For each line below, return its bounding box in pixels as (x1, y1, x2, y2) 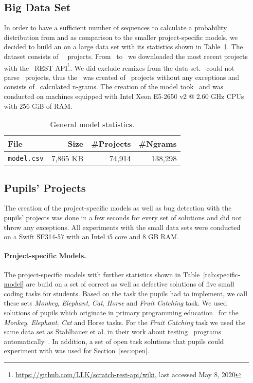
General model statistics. (50, 118, 135, 130)
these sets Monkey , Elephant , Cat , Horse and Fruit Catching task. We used (4, 298, 227, 308)
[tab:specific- (203, 269, 240, 279)
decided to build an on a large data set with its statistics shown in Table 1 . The (4, 41, 243, 52)
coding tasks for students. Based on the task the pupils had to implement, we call (4, 288, 248, 298)
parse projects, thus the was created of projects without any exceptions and (4, 72, 239, 82)
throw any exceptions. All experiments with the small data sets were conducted (4, 222, 241, 232)
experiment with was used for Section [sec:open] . (4, 345, 149, 356)
